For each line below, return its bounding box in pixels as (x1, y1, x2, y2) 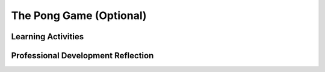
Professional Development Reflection (11, 51, 154, 61)
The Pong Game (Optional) (11, 9, 147, 22)
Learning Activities (11, 32, 84, 42)
